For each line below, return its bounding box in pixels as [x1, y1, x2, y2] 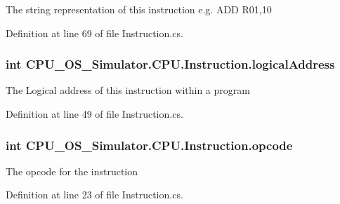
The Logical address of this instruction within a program [6, 83, 250, 97]
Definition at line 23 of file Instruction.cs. [6, 187, 183, 202]
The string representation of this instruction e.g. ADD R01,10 [6, 2, 272, 16]
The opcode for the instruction [6, 163, 138, 178]
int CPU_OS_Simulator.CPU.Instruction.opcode [6, 136, 293, 154]
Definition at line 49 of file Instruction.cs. [6, 107, 183, 121]
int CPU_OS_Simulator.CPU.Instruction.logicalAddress [6, 55, 335, 73]
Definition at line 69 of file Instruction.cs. [6, 25, 183, 40]
